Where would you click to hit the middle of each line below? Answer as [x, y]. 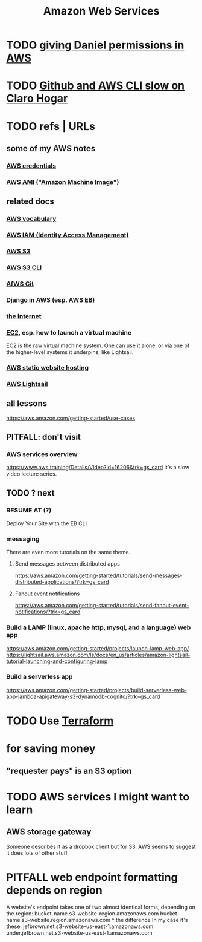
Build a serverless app [39, 677]
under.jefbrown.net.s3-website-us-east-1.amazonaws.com [79, 932]
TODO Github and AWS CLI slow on [96, 86]
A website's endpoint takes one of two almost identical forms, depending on [101, 907]
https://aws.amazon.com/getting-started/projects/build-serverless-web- [96, 690]
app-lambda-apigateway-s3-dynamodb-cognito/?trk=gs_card [83, 696]
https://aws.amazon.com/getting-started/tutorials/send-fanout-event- [102, 606]
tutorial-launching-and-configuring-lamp [57, 661]
